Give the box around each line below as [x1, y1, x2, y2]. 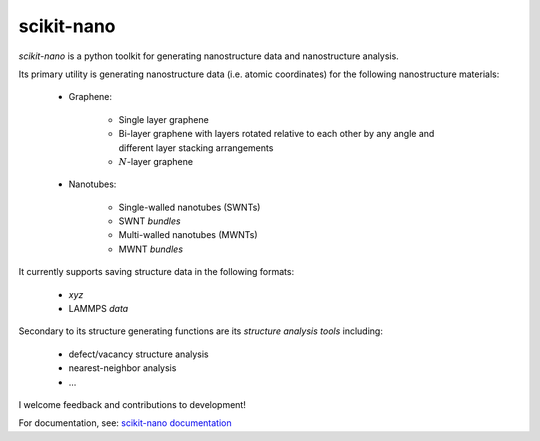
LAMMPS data [68, 303, 129, 315]
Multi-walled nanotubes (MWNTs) [118, 229, 259, 241]
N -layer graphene [118, 155, 194, 167]
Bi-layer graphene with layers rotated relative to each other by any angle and [118, 128, 435, 140]
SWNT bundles [118, 215, 181, 227]
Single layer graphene [118, 113, 209, 125]
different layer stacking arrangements [118, 141, 274, 154]
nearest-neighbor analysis [68, 362, 177, 374]
